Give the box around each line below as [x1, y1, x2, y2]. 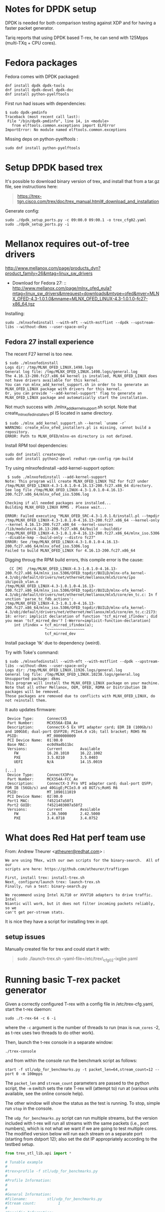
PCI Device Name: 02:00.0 [7, 794, 63, 799]
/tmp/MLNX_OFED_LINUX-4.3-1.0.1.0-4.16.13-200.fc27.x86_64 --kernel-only [5, 518, 160, 523]
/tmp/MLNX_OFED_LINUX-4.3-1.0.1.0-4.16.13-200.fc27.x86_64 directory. [5, 483, 153, 488]
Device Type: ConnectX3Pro [7, 773, 74, 778]
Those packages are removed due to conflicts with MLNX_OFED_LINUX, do [5, 693, 155, 699]
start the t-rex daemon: [5, 1006, 52, 1012]
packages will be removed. [5, 690, 61, 694]
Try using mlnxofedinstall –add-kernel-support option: [5, 465, 115, 471]
